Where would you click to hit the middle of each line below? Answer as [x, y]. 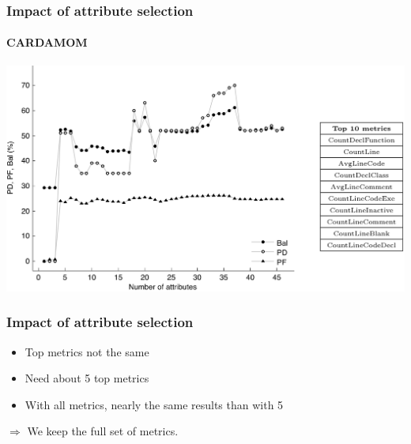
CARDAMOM [47, 42]
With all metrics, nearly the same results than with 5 [154, 404]
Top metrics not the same [87, 351]
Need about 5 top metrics [87, 378]
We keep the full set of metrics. [103, 431]
